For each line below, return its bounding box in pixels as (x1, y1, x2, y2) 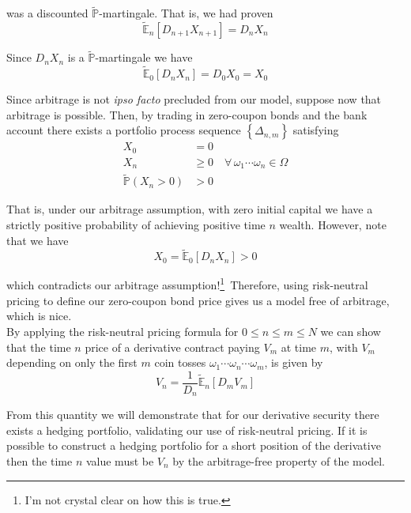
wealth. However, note (279, 217, 386, 233)
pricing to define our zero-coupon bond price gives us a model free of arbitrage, (6, 292, 390, 308)
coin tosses (154, 354, 206, 371)
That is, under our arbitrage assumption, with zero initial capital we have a (6, 201, 373, 217)
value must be (85, 452, 154, 469)
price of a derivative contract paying (85, 338, 260, 355)
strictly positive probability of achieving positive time (6, 217, 266, 233)
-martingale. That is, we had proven (99, 5, 273, 21)
